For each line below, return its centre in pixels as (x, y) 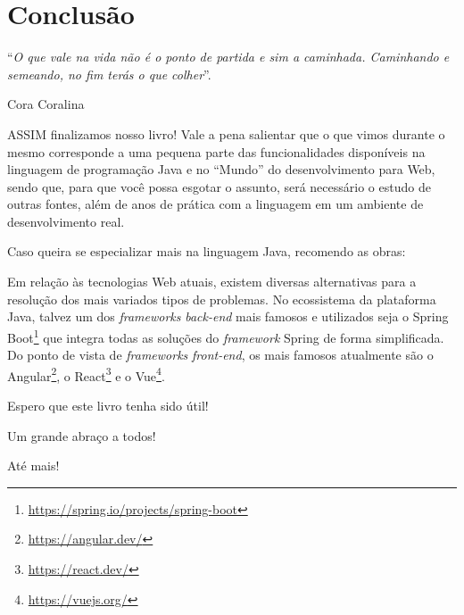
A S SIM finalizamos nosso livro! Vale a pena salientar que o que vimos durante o (226, 133)
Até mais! (33, 465)
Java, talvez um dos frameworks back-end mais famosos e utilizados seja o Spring (228, 316)
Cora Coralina (46, 104)
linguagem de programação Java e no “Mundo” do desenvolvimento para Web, (221, 169)
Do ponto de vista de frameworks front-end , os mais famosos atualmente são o (220, 355)
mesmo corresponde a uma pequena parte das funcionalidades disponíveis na (216, 151)
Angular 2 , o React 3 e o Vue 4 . (86, 374)
